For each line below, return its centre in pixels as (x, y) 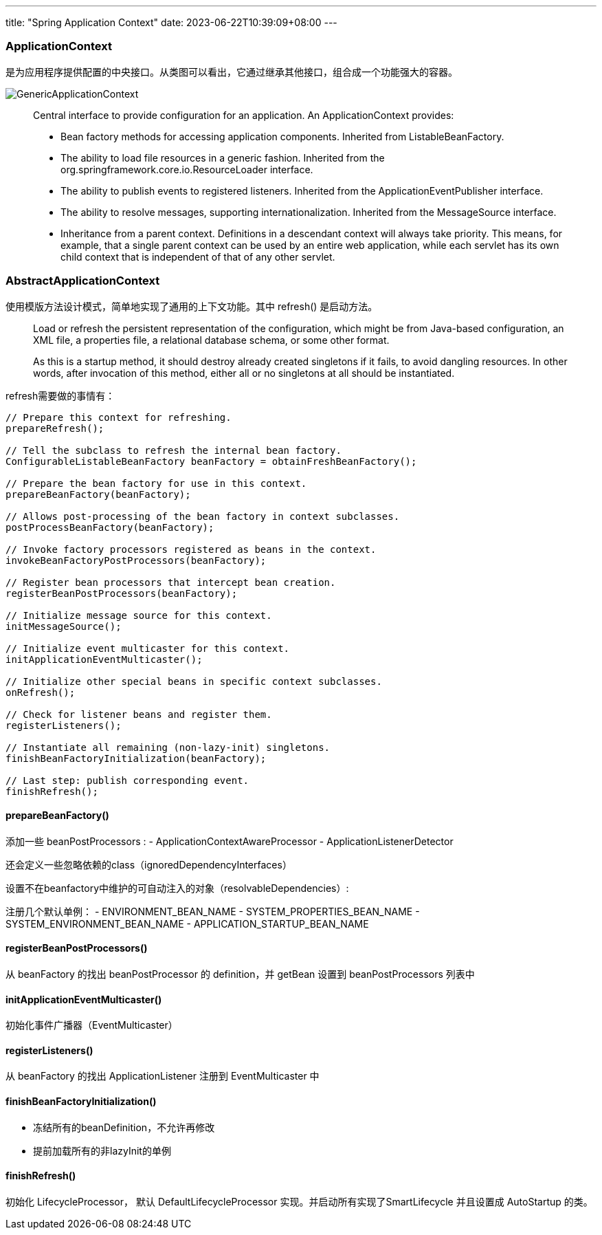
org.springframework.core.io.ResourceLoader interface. (187, 169)
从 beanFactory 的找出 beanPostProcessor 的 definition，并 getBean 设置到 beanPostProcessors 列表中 (240, 974)
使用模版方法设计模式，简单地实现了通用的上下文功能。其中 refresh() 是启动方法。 (192, 306)
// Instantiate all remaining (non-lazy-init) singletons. (168, 747)
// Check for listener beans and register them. (139, 714)
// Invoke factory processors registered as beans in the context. (191, 549)
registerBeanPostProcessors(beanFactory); (122, 593)
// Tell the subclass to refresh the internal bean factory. (174, 450)
